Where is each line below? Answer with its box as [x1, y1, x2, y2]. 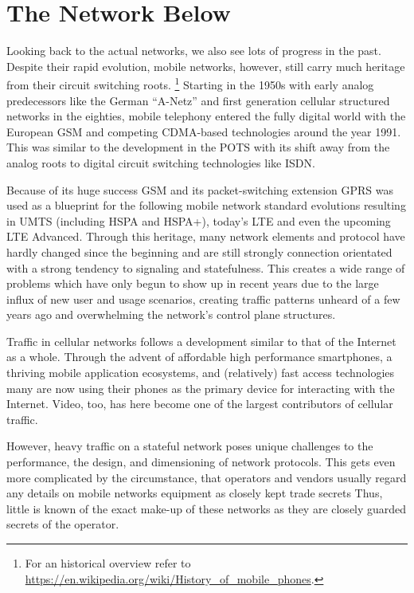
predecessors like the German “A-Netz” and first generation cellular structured [6, 92, 390, 108]
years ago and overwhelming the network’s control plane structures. [6, 306, 336, 323]
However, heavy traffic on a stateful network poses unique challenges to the [6, 438, 373, 454]
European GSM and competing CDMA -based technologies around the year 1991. [6, 123, 401, 139]
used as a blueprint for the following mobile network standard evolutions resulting [6, 197, 406, 214]
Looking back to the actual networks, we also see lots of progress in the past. [6, 42, 381, 59]
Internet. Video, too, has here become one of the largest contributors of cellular [6, 395, 393, 412]
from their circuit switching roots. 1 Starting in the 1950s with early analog [6, 74, 374, 92]
